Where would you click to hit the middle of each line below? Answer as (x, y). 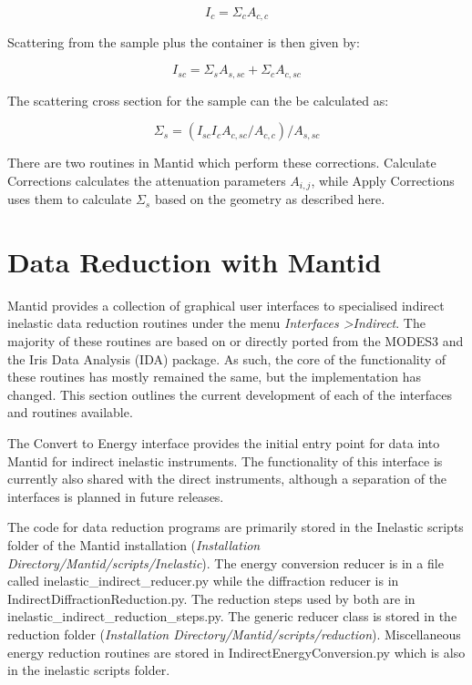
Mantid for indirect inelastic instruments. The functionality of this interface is (225, 460)
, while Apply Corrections (383, 180)
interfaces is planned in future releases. (116, 496)
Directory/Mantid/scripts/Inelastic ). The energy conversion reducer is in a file (226, 562)
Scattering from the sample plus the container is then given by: (184, 42)
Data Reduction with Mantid (195, 261)
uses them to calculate (70, 199)
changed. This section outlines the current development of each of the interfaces (230, 394)
